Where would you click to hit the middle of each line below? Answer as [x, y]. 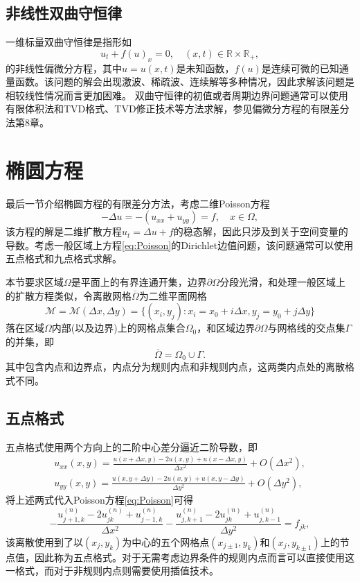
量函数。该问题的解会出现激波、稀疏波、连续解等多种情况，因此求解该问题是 [180, 82]
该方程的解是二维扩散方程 [64, 231]
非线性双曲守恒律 [64, 13]
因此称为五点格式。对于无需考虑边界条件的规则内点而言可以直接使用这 [194, 557]
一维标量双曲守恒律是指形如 [69, 42]
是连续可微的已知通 [305, 68]
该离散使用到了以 [44, 541]
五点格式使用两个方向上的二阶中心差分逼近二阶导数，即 [132, 446]
